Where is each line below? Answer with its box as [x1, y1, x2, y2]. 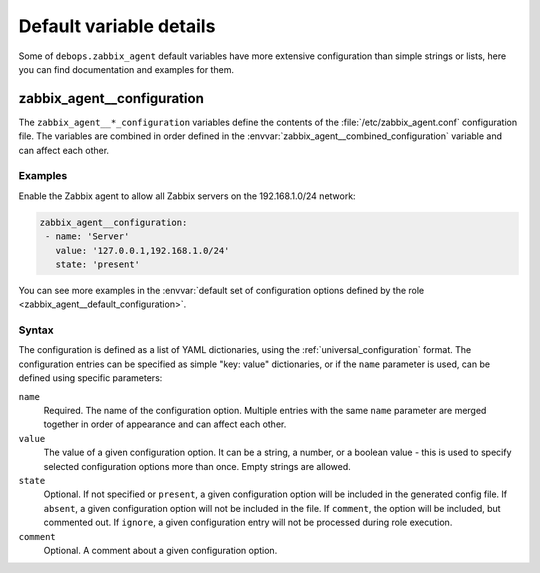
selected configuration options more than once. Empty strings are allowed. [43, 460, 352, 472]
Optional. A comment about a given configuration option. [43, 544, 278, 556]
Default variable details [18, 15, 216, 37]
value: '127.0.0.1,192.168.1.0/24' [55, 245, 230, 256]
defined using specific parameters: [18, 372, 163, 384]
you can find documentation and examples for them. [18, 63, 235, 75]
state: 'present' [55, 258, 140, 270]
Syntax [18, 323, 54, 337]
